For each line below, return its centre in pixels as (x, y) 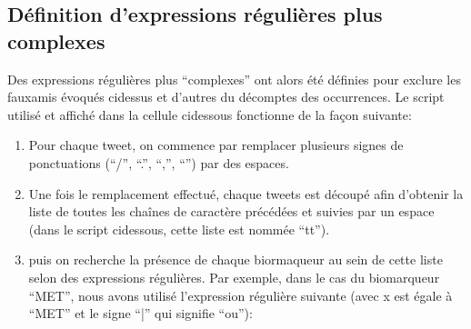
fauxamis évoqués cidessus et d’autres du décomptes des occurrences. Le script (226, 97)
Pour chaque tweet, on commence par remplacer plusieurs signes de (216, 145)
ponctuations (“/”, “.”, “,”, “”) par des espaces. (159, 162)
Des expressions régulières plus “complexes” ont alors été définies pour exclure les (234, 79)
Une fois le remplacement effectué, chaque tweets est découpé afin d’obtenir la (246, 193)
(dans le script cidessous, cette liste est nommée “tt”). (179, 229)
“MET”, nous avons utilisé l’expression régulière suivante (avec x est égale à (241, 295)
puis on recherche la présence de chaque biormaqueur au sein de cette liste (235, 259)
